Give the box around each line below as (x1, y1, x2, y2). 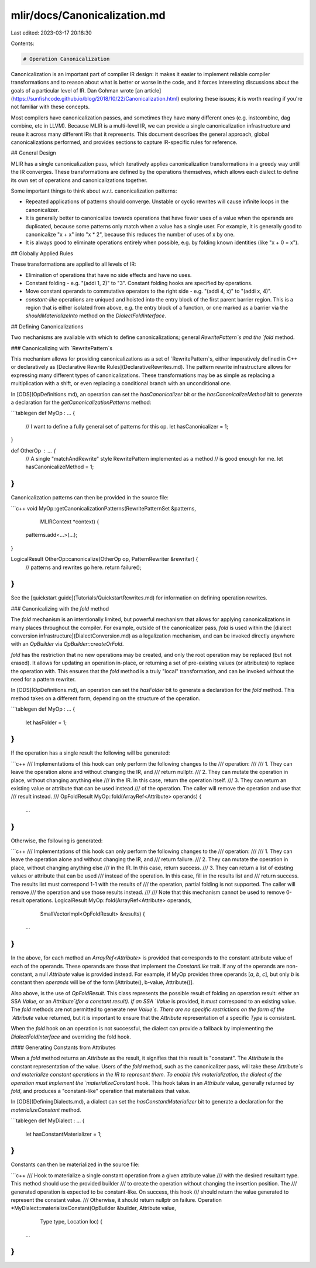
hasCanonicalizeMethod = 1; (25, 463, 94, 471)
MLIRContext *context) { (40, 518, 99, 525)
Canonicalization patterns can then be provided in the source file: (11, 494, 169, 501)
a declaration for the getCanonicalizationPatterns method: (11, 399, 152, 406)
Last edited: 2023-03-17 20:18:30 (11, 29, 92, 36)
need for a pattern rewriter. (11, 676, 76, 683)
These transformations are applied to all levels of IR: (11, 261, 136, 268)
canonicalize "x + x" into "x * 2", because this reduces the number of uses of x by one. (25, 231, 235, 238)
